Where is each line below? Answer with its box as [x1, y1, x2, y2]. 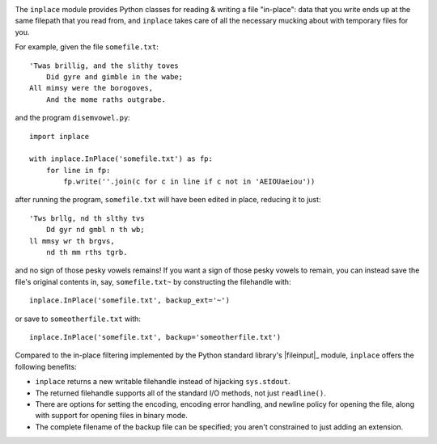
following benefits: [15, 362, 77, 371]
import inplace [29, 132, 90, 141]
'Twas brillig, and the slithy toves [29, 61, 180, 70]
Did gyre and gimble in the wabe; [45, 72, 184, 81]
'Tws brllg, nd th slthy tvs [29, 214, 145, 222]
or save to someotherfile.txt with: [15, 314, 142, 323]
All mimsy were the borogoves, [29, 83, 154, 93]
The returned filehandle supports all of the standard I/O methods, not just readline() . [35, 388, 327, 398]
